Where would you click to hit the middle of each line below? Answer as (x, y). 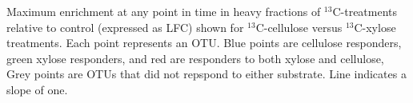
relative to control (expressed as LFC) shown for (125, 27)
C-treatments (365, 11)
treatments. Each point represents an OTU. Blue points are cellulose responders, (204, 43)
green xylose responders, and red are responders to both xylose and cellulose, (195, 58)
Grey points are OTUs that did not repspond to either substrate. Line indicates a (206, 74)
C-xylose (375, 27)
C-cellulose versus (299, 27)
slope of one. (37, 89)
